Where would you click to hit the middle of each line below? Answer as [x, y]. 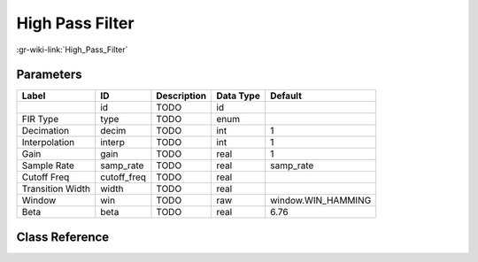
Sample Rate [48, 166]
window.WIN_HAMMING [321, 201]
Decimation [46, 131]
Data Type [238, 96]
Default [286, 96]
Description [181, 96]
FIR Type [40, 119]
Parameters [49, 75]
